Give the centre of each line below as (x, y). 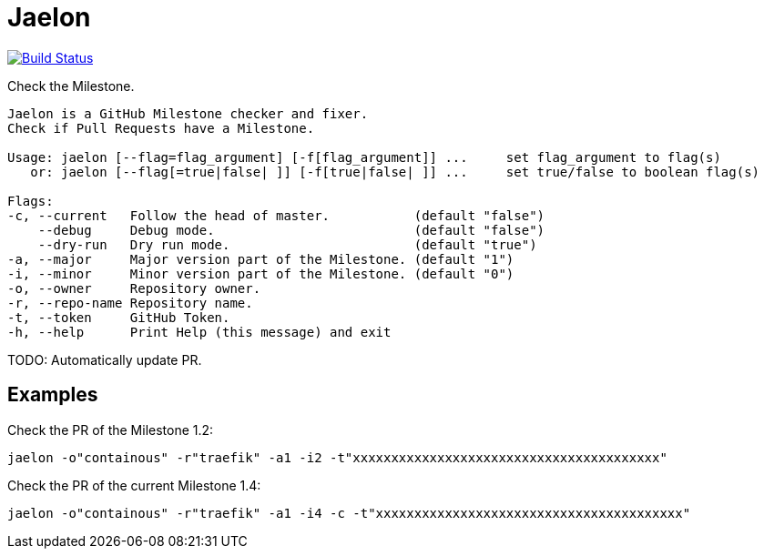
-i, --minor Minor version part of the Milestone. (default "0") (261, 273)
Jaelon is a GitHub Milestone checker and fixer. (188, 113)
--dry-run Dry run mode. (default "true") (287, 244)
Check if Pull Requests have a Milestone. (161, 128)
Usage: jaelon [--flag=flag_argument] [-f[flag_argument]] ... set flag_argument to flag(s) (364, 157)
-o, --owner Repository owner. (134, 288)
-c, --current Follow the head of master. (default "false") (276, 215)
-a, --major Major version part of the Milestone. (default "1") (261, 259)
